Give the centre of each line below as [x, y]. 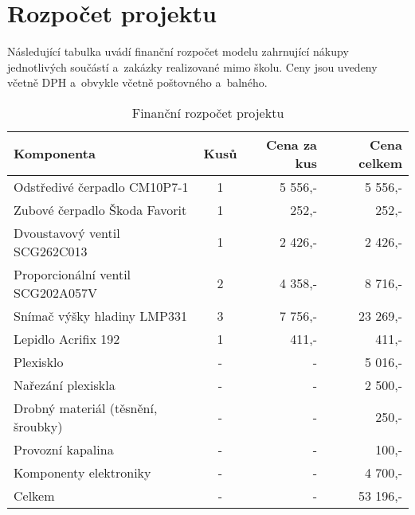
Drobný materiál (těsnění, [86, 408]
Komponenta [55, 154]
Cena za [292, 144]
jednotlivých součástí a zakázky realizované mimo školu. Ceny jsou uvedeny [192, 66]
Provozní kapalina [64, 449]
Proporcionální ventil [72, 274]
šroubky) [38, 426]
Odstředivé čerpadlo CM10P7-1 [101, 186]
